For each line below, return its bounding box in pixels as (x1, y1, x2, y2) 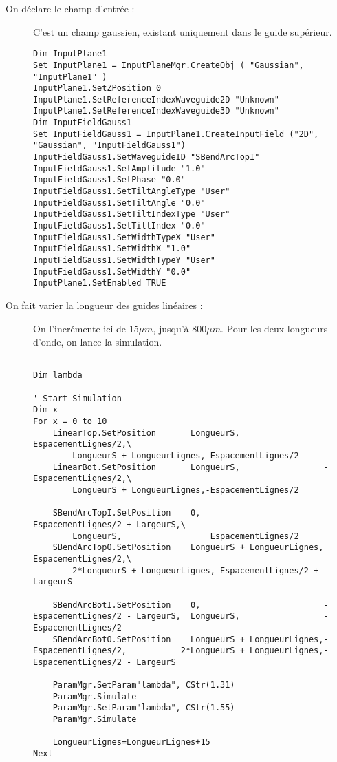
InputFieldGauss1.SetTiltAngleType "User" (33, 187, 230, 197)
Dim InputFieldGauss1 (33, 118, 132, 128)
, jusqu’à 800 (153, 321, 207, 335)
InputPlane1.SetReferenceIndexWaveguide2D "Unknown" (33, 94, 279, 105)
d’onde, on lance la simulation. (33, 335, 162, 349)
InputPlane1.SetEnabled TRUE (33, 278, 166, 288)
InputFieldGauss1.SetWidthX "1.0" (33, 244, 191, 254)
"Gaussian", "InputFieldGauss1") (33, 140, 186, 151)
